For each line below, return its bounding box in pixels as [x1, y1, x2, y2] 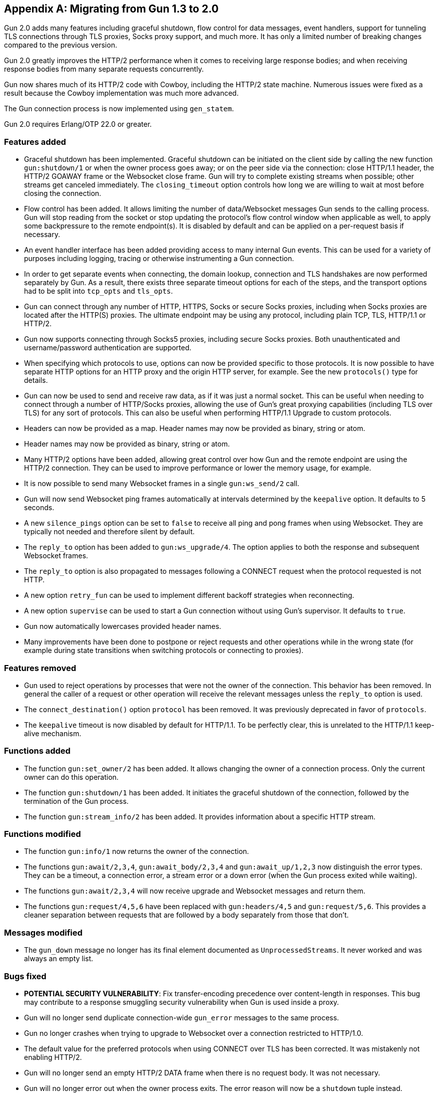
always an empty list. [24, 954, 94, 963]
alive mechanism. [24, 729, 82, 738]
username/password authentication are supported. [24, 343, 192, 352]
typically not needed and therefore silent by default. [24, 527, 195, 536]
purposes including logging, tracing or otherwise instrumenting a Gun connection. [24, 254, 294, 263]
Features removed [4, 663, 76, 673]
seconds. [24, 503, 55, 512]
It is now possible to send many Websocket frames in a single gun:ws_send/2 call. [24, 479, 299, 488]
